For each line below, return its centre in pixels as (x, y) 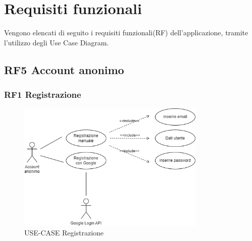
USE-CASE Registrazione (64, 233)
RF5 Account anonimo (64, 69)
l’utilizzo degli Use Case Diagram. (57, 42)
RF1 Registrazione (43, 95)
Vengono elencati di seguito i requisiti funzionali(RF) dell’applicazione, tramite (126, 33)
